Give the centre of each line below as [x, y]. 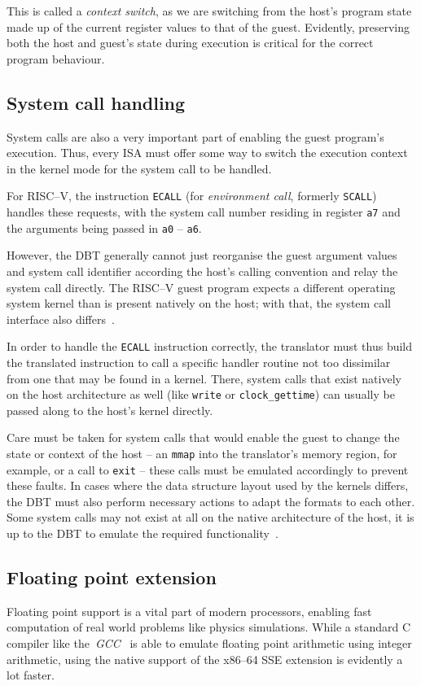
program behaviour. [56, 58]
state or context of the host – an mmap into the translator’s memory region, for [202, 453]
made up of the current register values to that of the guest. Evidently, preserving [208, 26]
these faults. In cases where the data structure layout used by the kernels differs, [208, 485]
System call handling [96, 102]
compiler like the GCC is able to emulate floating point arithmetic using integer [209, 643]
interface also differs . [61, 319]
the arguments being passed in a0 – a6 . [104, 227]
